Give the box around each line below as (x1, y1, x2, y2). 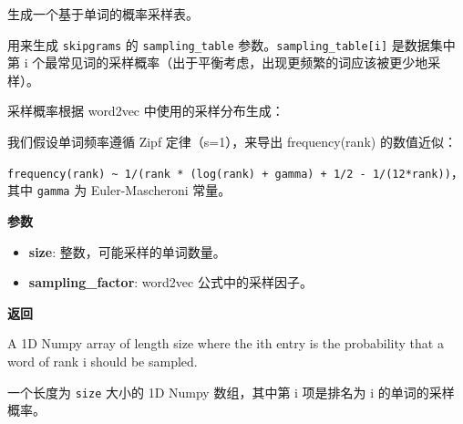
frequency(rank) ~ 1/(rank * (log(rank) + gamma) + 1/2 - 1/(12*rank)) (7, 167, 451, 181)
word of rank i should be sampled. (7, 351, 198, 370)
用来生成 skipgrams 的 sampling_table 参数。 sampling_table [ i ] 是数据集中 (7, 35, 456, 54)
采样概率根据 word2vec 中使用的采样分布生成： (7, 101, 284, 120)
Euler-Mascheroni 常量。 (90, 181, 231, 200)
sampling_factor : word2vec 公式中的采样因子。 (28, 273, 313, 292)
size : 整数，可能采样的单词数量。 (28, 242, 226, 261)
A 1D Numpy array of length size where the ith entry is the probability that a (7, 334, 444, 353)
